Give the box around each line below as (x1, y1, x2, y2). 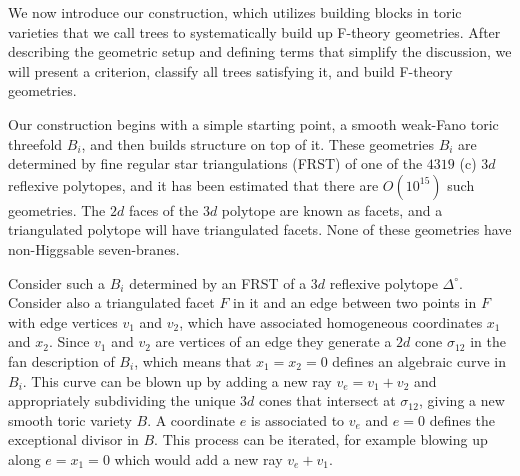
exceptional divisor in (8, 429, 139, 450)
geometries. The (8, 199, 106, 220)
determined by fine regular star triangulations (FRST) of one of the (8, 153, 423, 174)
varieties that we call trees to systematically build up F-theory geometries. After (8, 21, 501, 42)
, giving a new (418, 390, 505, 411)
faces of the (128, 199, 199, 220)
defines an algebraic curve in (332, 350, 506, 371)
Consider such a (8, 272, 106, 293)
